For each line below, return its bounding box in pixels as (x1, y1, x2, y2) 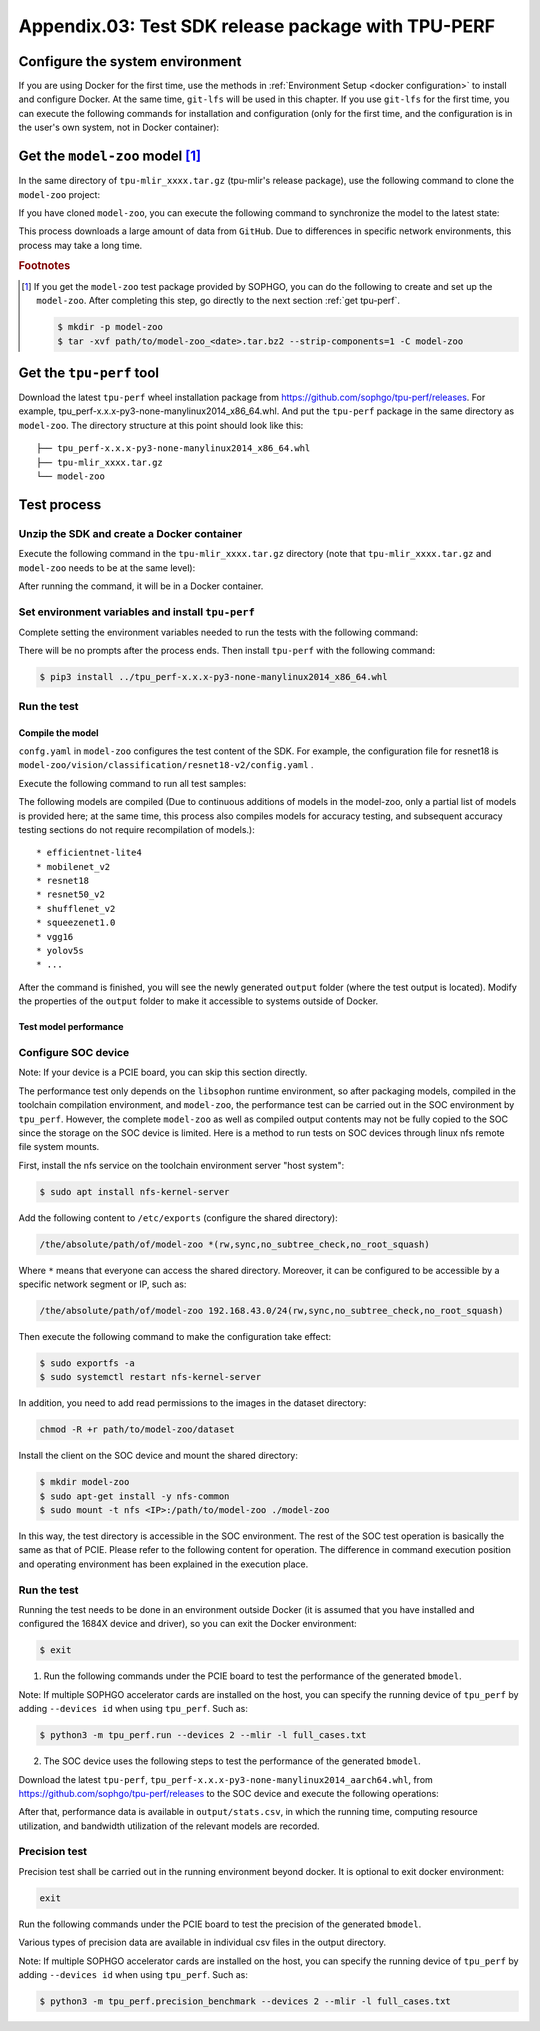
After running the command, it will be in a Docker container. (18, 580, 264, 592)
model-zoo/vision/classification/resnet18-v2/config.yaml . (18, 759, 314, 771)
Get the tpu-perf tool (18, 364, 160, 381)
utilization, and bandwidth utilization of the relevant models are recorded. (18, 1820, 320, 1832)
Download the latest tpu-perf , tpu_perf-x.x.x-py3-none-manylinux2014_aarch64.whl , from (18, 1773, 434, 1785)
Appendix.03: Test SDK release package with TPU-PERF (18, 15, 495, 37)
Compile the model (18, 726, 99, 739)
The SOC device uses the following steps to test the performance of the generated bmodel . (43, 1755, 421, 1767)
